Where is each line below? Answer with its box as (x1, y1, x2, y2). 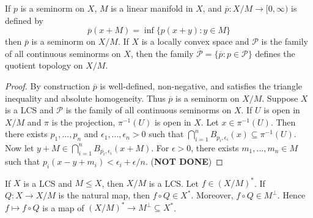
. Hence (277, 189, 306, 201)
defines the (255, 47, 295, 59)
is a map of (42, 201, 84, 214)
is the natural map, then (58, 189, 150, 201)
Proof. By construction (5, 79, 90, 92)
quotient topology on (5, 59, 83, 72)
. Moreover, (191, 189, 234, 201)
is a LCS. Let (149, 176, 199, 189)
